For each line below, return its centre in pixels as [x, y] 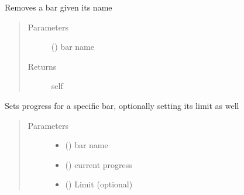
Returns [42, 66]
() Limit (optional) [99, 184]
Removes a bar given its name [59, 7]
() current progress [99, 164]
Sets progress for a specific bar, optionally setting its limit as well [122, 105]
